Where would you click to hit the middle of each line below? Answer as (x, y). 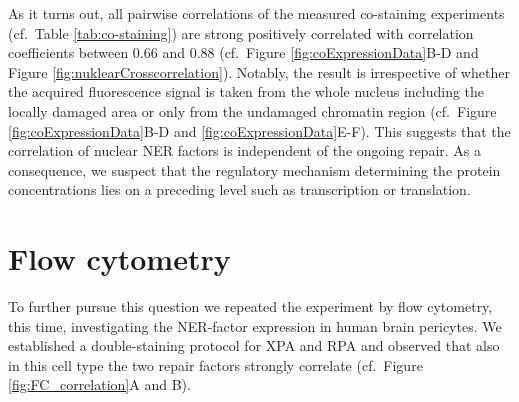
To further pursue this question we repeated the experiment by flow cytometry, (250, 306)
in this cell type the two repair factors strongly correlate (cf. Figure (215, 364)
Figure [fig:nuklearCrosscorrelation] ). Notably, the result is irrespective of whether (259, 71)
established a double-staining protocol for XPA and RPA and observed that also (254, 345)
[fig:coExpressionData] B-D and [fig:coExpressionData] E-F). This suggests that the (259, 130)
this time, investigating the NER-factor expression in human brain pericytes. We (255, 325)
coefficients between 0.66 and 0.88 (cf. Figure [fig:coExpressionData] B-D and (243, 52)
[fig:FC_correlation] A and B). (99, 384)
